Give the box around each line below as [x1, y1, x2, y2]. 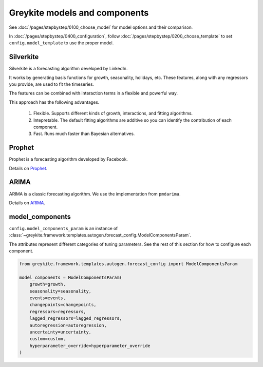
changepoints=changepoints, [29, 302, 97, 308]
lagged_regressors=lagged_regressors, [29, 316, 122, 321]
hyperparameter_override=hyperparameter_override [29, 343, 150, 348]
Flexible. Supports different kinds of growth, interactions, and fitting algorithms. [33, 110, 193, 116]
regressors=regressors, [29, 309, 86, 314]
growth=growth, [29, 282, 66, 287]
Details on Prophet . [9, 165, 48, 171]
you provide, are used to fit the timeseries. [9, 81, 94, 87]
